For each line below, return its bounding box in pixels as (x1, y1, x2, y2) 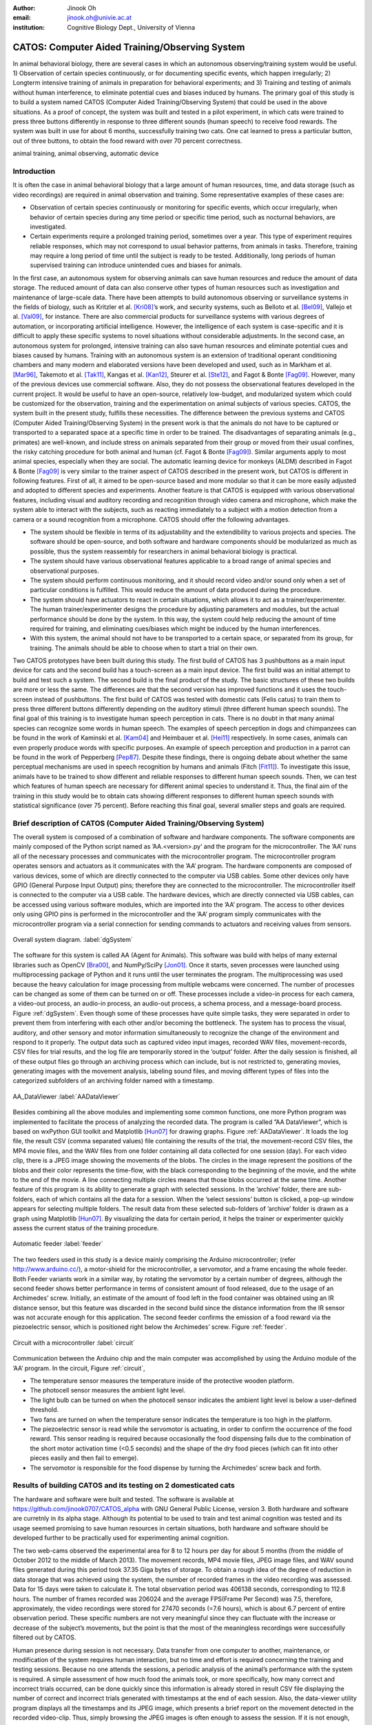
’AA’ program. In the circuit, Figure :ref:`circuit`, (12, 1363, 145, 1372)
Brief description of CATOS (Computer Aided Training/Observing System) (12, 818, 265, 828)
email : (12, 14, 31, 22)
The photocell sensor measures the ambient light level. (30, 1386, 186, 1394)
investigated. (30, 222, 67, 230)
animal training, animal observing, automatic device (12, 149, 159, 158)
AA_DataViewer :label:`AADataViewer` (12, 1092, 121, 1101)
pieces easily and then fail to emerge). (30, 1454, 139, 1462)
